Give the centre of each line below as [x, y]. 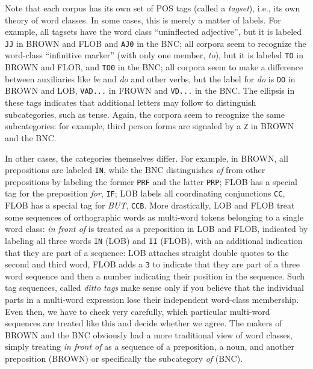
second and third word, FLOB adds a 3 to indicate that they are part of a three [152, 264]
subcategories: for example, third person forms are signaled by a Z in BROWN [150, 126]
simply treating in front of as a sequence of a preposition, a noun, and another [150, 346]
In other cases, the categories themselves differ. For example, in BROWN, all [147, 158]
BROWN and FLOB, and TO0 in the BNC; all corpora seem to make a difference [154, 67]
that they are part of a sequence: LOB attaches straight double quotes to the [147, 252]
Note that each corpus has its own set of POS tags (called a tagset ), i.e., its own [153, 8]
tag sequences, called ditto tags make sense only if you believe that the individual [155, 288]
